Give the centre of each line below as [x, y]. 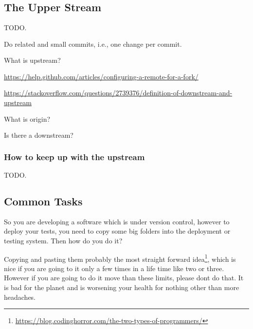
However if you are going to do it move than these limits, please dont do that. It [124, 278]
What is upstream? [32, 60]
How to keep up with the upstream [74, 156]
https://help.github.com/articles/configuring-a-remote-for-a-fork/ [101, 76]
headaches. [20, 297]
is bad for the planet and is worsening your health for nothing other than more [122, 287]
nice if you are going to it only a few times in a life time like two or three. [114, 268]
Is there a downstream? [39, 135]
